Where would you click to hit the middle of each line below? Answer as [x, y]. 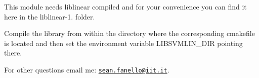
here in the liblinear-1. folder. [50, 16]
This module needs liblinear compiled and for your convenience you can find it [125, 6]
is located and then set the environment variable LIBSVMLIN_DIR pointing [123, 43]
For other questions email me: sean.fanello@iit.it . [87, 69]
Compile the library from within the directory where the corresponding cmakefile [129, 33]
